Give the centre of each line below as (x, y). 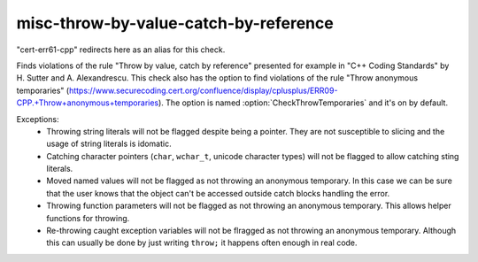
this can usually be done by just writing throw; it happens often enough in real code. (202, 243)
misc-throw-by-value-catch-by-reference (175, 23)
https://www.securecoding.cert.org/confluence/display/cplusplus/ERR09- (203, 90)
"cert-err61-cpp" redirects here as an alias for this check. (121, 50)
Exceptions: (38, 119)
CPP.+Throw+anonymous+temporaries (88, 103)
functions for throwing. (88, 218)
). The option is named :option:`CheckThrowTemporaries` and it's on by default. (303, 103)
